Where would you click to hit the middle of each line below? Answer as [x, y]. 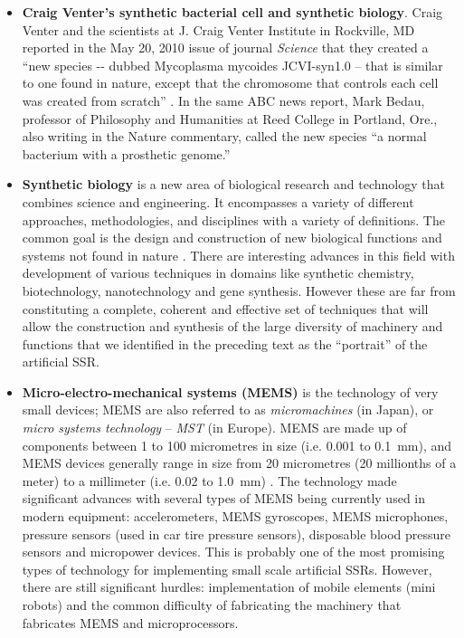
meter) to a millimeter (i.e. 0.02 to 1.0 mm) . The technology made [209, 480]
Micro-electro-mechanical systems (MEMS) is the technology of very [230, 391]
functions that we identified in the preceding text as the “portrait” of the [225, 343]
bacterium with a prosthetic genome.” [126, 153]
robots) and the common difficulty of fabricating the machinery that [212, 605]
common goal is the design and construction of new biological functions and [232, 238]
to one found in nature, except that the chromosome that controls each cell [230, 83]
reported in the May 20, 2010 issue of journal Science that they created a [225, 48]
